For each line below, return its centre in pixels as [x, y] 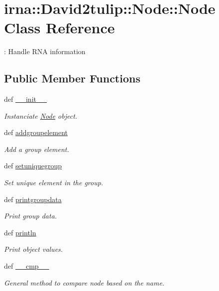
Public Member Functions [72, 78]
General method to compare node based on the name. [84, 282]
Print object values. [34, 249]
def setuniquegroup [33, 166]
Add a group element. [37, 149]
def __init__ [25, 99]
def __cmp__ [27, 266]
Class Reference [59, 28]
